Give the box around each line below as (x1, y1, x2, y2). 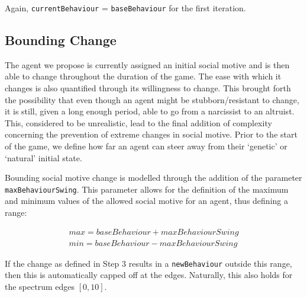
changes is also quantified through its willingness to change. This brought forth (5, 82, 291, 94)
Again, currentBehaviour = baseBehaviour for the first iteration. (5, 2, 246, 14)
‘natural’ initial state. (5, 151, 82, 164)
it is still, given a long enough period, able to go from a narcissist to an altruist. (5, 105, 295, 117)
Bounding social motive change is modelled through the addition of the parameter (5, 171, 302, 184)
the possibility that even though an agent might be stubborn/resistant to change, (5, 93, 299, 106)
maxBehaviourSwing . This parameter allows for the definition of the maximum (5, 183, 289, 195)
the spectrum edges (5, 280, 75, 292)
